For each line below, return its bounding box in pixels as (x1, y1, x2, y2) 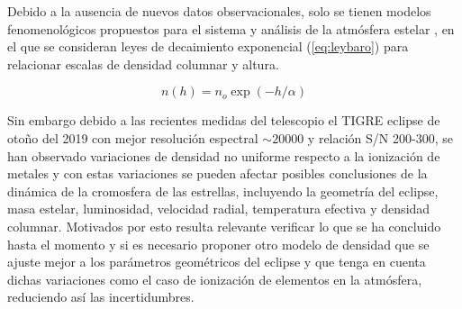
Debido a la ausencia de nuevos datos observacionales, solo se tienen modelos (7, 2, 431, 20)
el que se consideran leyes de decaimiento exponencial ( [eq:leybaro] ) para (7, 37, 409, 56)
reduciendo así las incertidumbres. (7, 287, 195, 306)
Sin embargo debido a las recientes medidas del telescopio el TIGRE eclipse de (7, 111, 440, 130)
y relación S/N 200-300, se (307, 128, 453, 147)
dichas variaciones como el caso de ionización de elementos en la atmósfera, (7, 269, 422, 288)
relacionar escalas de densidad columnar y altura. (7, 54, 279, 73)
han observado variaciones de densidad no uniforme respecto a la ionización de (7, 146, 440, 165)
